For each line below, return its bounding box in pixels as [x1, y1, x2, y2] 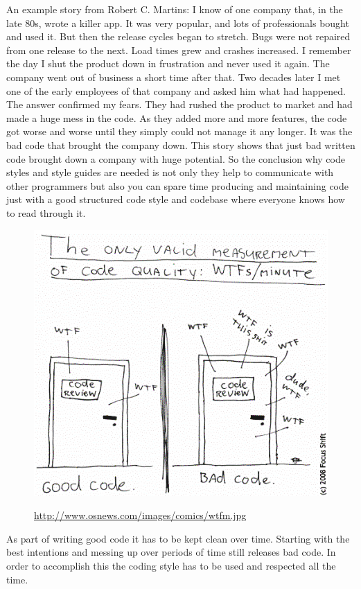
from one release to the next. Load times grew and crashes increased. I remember [6, 42, 351, 57]
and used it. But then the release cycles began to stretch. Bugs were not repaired [6, 29, 351, 44]
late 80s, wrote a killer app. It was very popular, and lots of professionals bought [6, 15, 349, 30]
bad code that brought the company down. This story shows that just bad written [6, 137, 355, 152]
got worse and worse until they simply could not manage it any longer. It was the [6, 124, 353, 139]
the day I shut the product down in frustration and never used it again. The [6, 56, 330, 71]
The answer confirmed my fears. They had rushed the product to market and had [6, 97, 353, 112]
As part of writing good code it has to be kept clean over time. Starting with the [6, 531, 350, 545]
